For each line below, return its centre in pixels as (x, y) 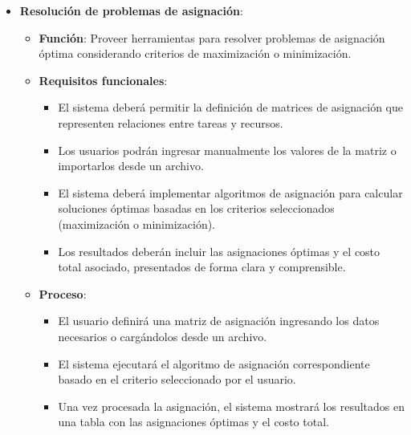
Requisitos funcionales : (103, 80)
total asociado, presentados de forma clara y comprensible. (202, 267)
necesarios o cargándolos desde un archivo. (163, 336)
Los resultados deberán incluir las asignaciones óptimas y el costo (219, 251)
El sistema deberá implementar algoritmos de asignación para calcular (230, 192)
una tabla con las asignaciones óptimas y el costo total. (193, 422)
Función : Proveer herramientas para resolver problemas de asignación (212, 37)
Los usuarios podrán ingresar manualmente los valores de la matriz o (227, 150)
